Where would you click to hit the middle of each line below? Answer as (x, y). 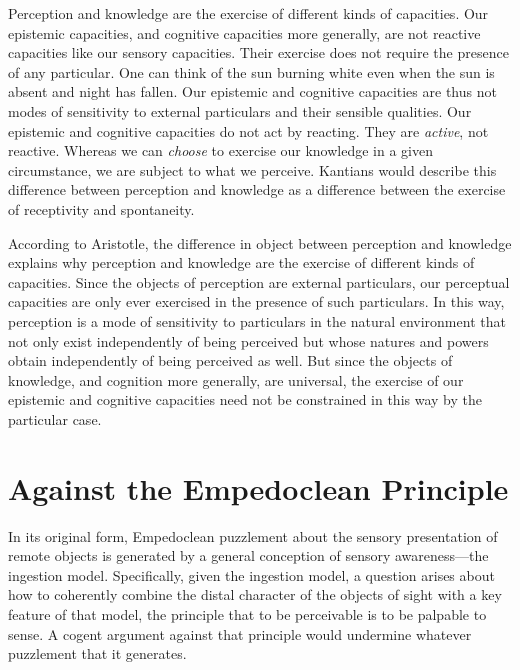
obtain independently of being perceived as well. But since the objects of (230, 360)
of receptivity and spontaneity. (101, 208)
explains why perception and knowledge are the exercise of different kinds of (241, 262)
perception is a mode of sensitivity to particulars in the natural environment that (257, 320)
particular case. (55, 418)
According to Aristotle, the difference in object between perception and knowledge (260, 242)
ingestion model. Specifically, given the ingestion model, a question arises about (251, 574)
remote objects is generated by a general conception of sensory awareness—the (248, 555)
